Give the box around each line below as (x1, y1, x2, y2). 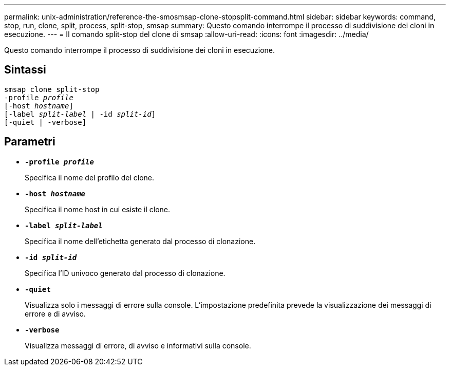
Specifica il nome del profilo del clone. (25, 173, 155, 182)
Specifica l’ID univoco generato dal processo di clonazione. (25, 268, 226, 277)
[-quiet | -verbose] (4, 118, 87, 126)
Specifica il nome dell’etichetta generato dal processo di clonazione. (25, 236, 256, 246)
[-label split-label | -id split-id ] (4, 109, 156, 118)
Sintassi (4, 63, 46, 77)
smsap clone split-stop (4, 85, 100, 94)
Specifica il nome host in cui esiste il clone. (25, 205, 170, 214)
